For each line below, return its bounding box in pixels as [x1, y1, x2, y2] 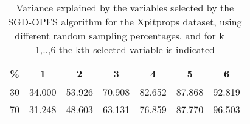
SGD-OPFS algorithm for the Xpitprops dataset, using [8, 15, 242, 28]
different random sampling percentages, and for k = [15, 28, 235, 42]
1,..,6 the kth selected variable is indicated [35, 42, 215, 56]
